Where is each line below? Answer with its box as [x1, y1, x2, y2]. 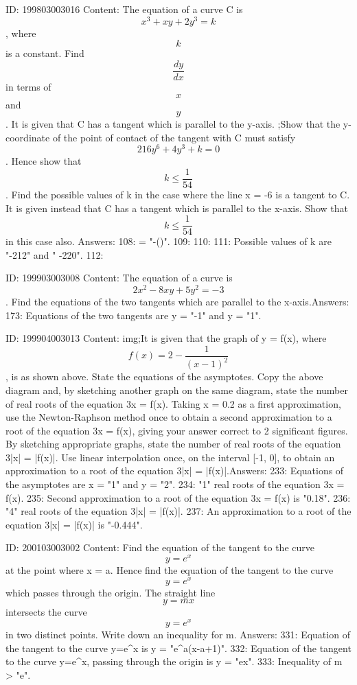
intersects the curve [5, 605, 87, 619]
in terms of [5, 79, 51, 93]
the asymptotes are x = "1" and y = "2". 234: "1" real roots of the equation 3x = [5, 477, 345, 491]
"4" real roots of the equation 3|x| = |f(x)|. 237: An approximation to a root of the [5, 504, 352, 518]
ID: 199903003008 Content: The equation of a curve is [5, 270, 233, 285]
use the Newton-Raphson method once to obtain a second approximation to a [5, 410, 332, 424]
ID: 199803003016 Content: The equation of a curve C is [5, 2, 243, 16]
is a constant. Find [5, 46, 84, 60]
